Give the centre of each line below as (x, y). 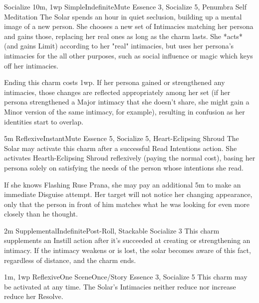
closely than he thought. (41, 214)
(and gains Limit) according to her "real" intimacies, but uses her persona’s (119, 46)
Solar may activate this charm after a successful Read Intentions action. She (121, 148)
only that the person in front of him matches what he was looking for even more (127, 204)
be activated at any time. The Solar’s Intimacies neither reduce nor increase (120, 286)
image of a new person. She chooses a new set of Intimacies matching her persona (129, 26)
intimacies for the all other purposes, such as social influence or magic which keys (129, 55)
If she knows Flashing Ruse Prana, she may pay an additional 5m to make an (123, 184)
